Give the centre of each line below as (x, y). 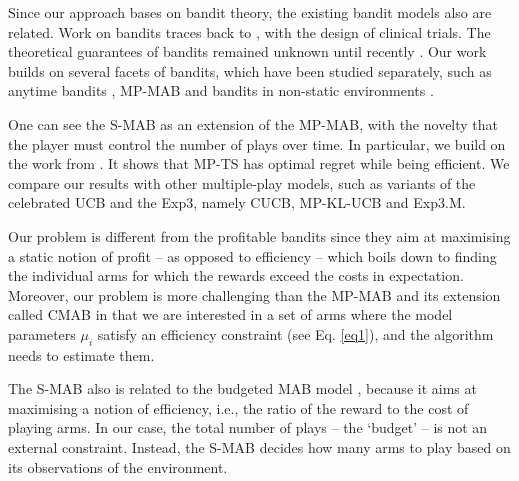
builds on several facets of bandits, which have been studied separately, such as (250, 70)
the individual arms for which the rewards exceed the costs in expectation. (236, 275)
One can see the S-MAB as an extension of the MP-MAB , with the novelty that (253, 123)
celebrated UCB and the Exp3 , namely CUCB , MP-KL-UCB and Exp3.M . (237, 202)
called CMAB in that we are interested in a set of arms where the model (230, 314)
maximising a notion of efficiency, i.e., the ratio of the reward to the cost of (238, 407)
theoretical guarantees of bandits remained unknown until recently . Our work (247, 51)
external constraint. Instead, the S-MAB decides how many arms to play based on (259, 447)
